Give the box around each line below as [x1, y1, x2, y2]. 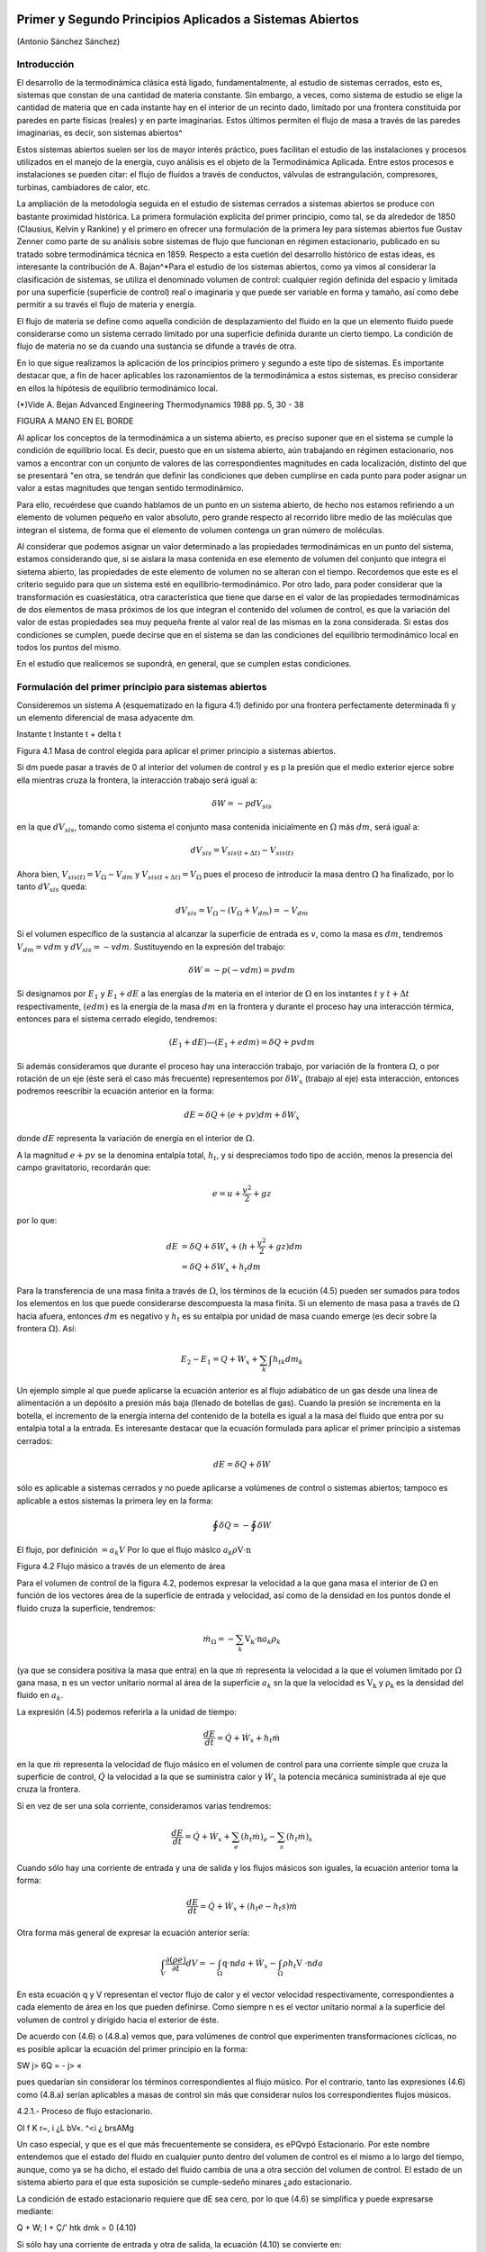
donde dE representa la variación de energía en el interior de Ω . [16, 1133, 256, 1144]
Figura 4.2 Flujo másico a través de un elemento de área [16, 1561, 226, 1572]
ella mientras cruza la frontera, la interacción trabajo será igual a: [16, 775, 258, 785]
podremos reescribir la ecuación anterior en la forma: [16, 1085, 215, 1096]
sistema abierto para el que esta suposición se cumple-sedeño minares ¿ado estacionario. [16, 2176, 353, 2188]
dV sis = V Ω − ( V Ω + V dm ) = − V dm [175, 905, 309, 918]
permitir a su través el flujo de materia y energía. [16, 299, 197, 310]
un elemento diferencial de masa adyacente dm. [16, 712, 195, 722]
